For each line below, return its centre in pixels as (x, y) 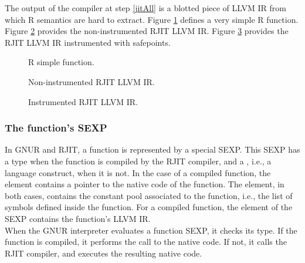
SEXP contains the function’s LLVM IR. (78, 218)
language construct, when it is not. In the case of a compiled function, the (138, 172)
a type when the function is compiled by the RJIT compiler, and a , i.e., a (138, 161)
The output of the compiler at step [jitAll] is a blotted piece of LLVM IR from (145, 8)
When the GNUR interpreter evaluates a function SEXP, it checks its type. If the (151, 230)
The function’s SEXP (56, 128)
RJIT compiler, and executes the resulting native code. (104, 253)
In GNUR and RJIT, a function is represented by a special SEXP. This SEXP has (152, 149)
